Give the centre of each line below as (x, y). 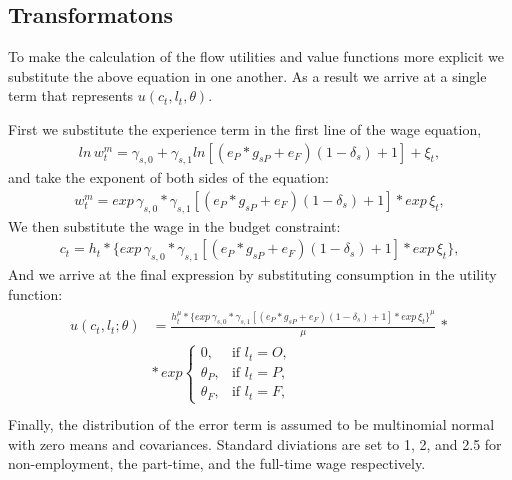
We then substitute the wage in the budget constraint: (174, 225)
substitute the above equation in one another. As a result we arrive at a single (247, 75)
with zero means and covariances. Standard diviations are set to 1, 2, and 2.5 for (255, 443)
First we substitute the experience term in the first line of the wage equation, (245, 128)
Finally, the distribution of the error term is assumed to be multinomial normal (251, 424)
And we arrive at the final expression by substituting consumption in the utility (252, 274)
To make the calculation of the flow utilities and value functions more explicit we (256, 56)
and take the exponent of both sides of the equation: (169, 177)
